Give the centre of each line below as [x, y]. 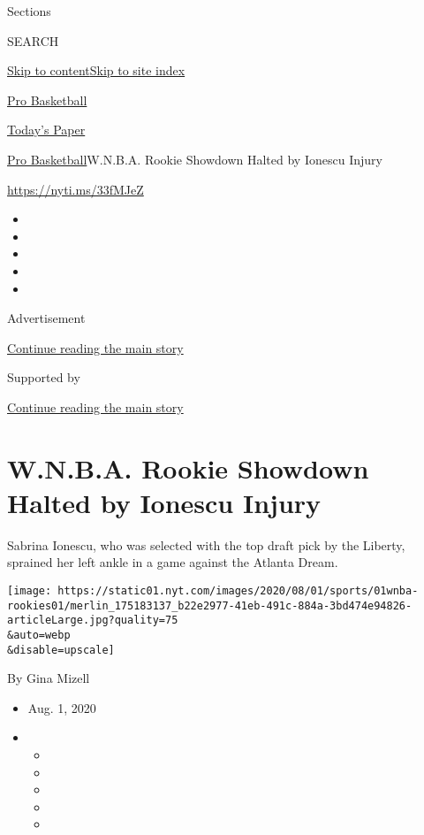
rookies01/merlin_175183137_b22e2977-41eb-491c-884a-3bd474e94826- [210, 605]
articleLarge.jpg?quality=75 [93, 621]
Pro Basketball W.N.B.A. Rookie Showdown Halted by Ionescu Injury [195, 159]
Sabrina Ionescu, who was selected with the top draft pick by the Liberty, [206, 544]
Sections [29, 11]
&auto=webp [39, 635]
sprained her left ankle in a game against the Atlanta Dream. [173, 562]
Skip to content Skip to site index [96, 70]
